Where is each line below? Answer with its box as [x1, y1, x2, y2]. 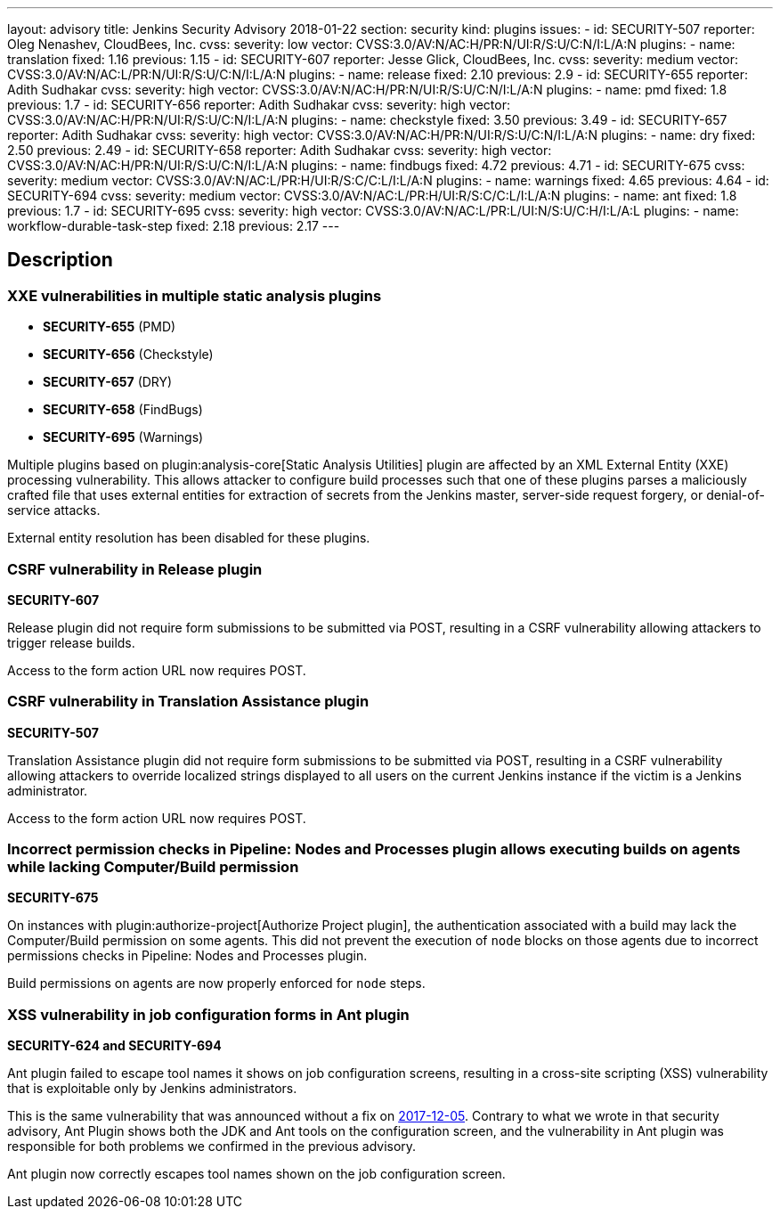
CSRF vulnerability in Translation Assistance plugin [7, 692, 370, 711]
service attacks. [7, 502, 101, 518]
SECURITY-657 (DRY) [43, 374, 173, 390]
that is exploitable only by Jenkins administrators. [7, 1081, 297, 1097]
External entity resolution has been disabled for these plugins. [7, 530, 370, 546]
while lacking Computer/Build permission [7, 858, 299, 877]
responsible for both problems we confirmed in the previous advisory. [7, 1138, 417, 1155]
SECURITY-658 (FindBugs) [43, 402, 203, 418]
